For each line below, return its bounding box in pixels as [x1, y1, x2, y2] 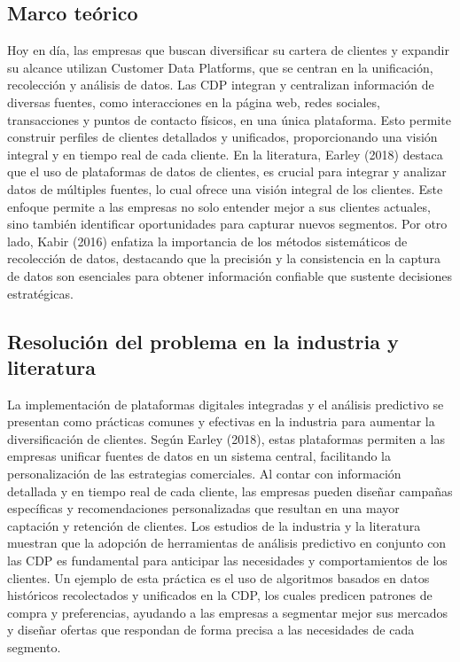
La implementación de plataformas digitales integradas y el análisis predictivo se [7, 394, 444, 413]
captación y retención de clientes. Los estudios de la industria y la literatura [7, 516, 421, 534]
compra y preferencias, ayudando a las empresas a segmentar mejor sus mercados [7, 603, 448, 621]
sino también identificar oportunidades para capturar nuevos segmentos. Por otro [7, 214, 448, 233]
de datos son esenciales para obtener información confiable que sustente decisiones [7, 266, 452, 284]
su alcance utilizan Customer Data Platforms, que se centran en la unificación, [7, 58, 433, 76]
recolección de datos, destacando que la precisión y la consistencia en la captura [7, 249, 441, 268]
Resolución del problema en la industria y [7, 327, 399, 354]
